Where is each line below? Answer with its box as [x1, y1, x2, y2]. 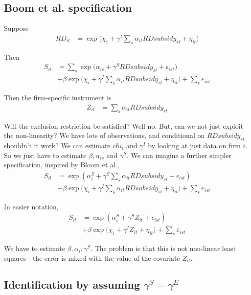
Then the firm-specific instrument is [4, 92, 112, 103]
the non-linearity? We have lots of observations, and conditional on [4, 130, 205, 140]
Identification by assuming [4, 276, 140, 292]
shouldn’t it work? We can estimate [4, 140, 111, 150]
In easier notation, [4, 201, 59, 211]
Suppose [4, 23, 29, 33]
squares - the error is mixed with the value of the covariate [4, 252, 180, 263]
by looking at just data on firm [148, 140, 241, 150]
